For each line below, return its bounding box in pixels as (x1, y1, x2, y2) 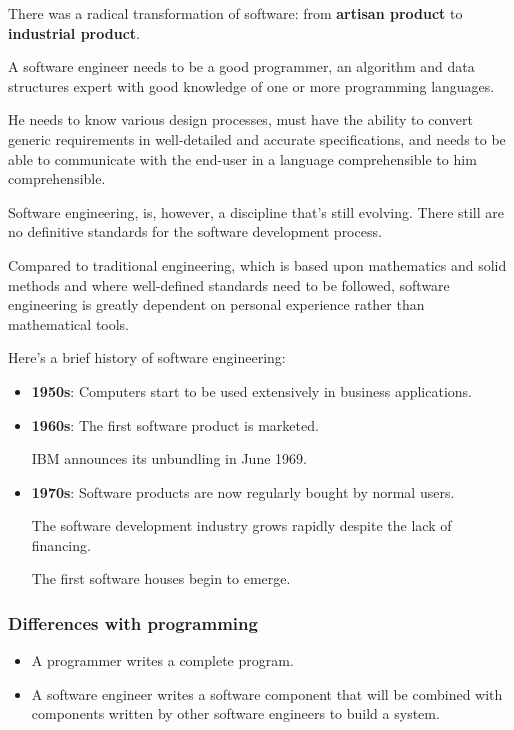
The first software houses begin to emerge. (31, 568, 291, 589)
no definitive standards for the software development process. (8, 221, 382, 242)
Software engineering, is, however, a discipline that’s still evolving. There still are (8, 201, 505, 222)
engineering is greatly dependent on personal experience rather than (8, 294, 425, 315)
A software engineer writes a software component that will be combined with (31, 683, 503, 704)
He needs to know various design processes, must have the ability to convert (8, 109, 473, 130)
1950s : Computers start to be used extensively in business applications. (31, 380, 472, 401)
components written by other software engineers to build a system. (31, 703, 440, 724)
